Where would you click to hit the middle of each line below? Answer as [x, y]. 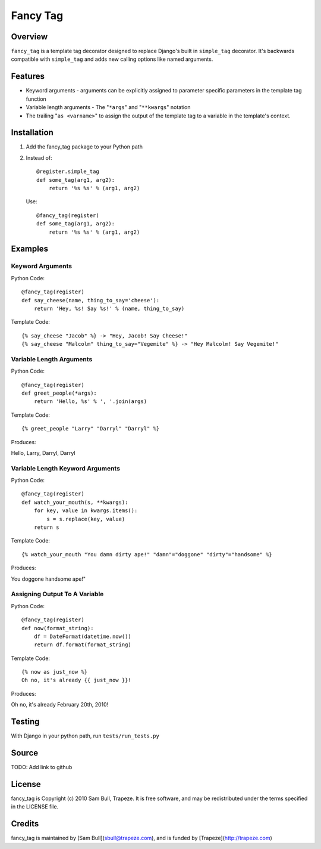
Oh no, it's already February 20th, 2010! [60, 705]
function [36, 99]
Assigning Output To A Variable [57, 594]
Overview [29, 37]
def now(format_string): [58, 628]
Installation [32, 133]
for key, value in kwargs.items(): [86, 511]
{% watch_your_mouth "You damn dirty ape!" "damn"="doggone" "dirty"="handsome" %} [147, 554]
